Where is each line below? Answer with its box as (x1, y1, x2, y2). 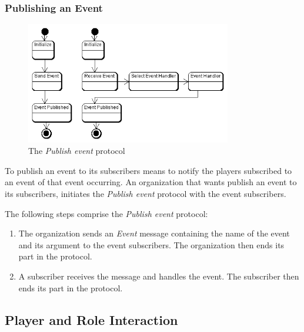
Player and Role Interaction (5, 310, 178, 328)
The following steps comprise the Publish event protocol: (5, 207, 208, 219)
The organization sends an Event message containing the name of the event (18, 227, 290, 239)
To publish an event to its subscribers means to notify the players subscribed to (5, 164, 292, 176)
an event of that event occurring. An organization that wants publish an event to (5, 176, 297, 188)
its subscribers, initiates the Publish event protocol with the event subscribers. (5, 188, 286, 200)
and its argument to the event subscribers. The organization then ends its (18, 238, 285, 251)
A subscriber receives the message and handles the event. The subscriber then (18, 270, 299, 282)
